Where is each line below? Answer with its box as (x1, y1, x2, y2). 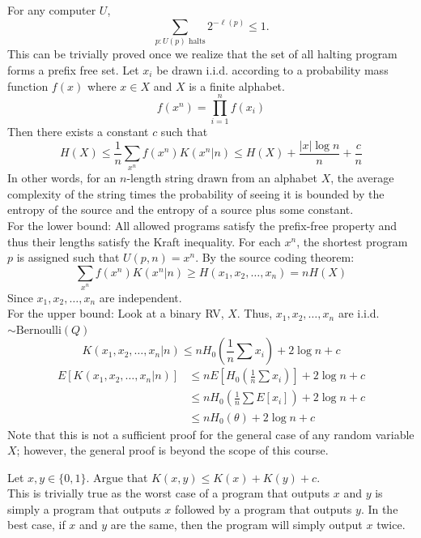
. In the (360, 500, 398, 517)
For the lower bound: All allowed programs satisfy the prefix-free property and (7, 216, 398, 233)
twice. (376, 516, 406, 533)
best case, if (7, 516, 66, 533)
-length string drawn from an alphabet (126, 169, 317, 186)
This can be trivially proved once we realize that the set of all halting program (7, 45, 398, 62)
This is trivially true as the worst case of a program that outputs (7, 485, 330, 502)
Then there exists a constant (7, 123, 149, 140)
